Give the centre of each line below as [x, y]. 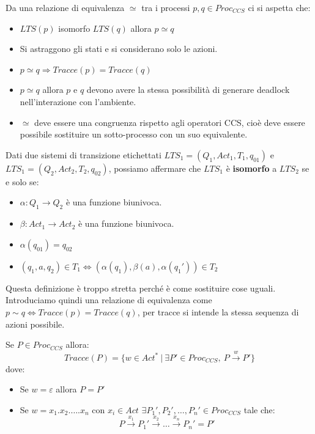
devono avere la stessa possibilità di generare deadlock [188, 90]
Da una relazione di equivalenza [65, 7]
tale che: [259, 409]
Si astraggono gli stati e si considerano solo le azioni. [119, 49]
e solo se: [22, 181]
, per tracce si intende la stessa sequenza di [218, 311]
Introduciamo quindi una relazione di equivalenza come [109, 300]
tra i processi [166, 7]
